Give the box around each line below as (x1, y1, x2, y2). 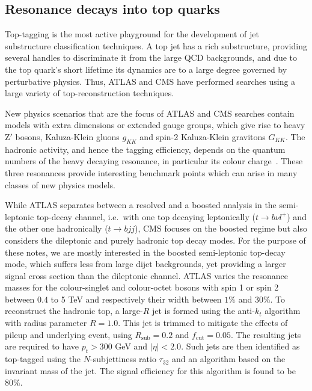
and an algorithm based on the (171, 353, 286, 365)
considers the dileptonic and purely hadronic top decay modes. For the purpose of (5, 233, 306, 246)
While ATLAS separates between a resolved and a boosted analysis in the (5, 199, 277, 211)
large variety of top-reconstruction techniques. (5, 87, 174, 99)
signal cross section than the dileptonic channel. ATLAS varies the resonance (5, 269, 288, 282)
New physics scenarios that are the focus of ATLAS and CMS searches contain (5, 106, 295, 119)
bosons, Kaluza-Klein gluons (15, 130, 120, 143)
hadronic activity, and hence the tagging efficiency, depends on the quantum (5, 143, 286, 155)
